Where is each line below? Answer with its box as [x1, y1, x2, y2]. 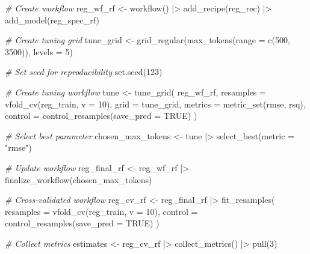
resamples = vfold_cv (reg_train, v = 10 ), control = [5, 205, 198, 217]
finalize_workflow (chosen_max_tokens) [5, 173, 152, 186]
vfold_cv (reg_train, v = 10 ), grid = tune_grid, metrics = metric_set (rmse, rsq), [5, 97, 306, 110]
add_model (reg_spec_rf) [5, 13, 99, 26]
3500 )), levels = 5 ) [5, 45, 73, 58]
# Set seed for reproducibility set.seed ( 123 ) [5, 65, 163, 78]
